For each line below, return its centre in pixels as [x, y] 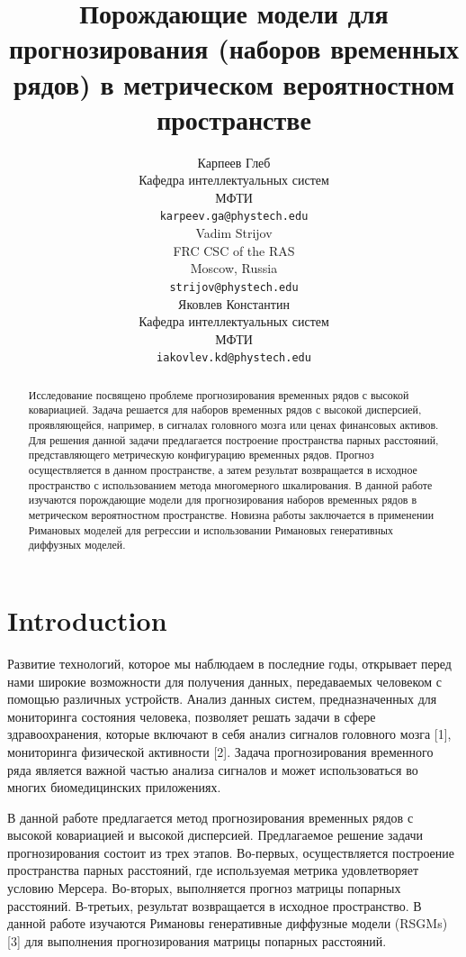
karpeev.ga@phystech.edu [234, 217]
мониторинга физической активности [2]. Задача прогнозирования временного [220, 751]
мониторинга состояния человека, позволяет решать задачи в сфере [192, 716]
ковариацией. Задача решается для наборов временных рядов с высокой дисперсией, [225, 410]
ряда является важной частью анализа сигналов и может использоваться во [213, 769]
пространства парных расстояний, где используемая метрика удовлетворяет [213, 870]
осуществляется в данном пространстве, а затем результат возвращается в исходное [223, 470]
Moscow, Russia [234, 268]
